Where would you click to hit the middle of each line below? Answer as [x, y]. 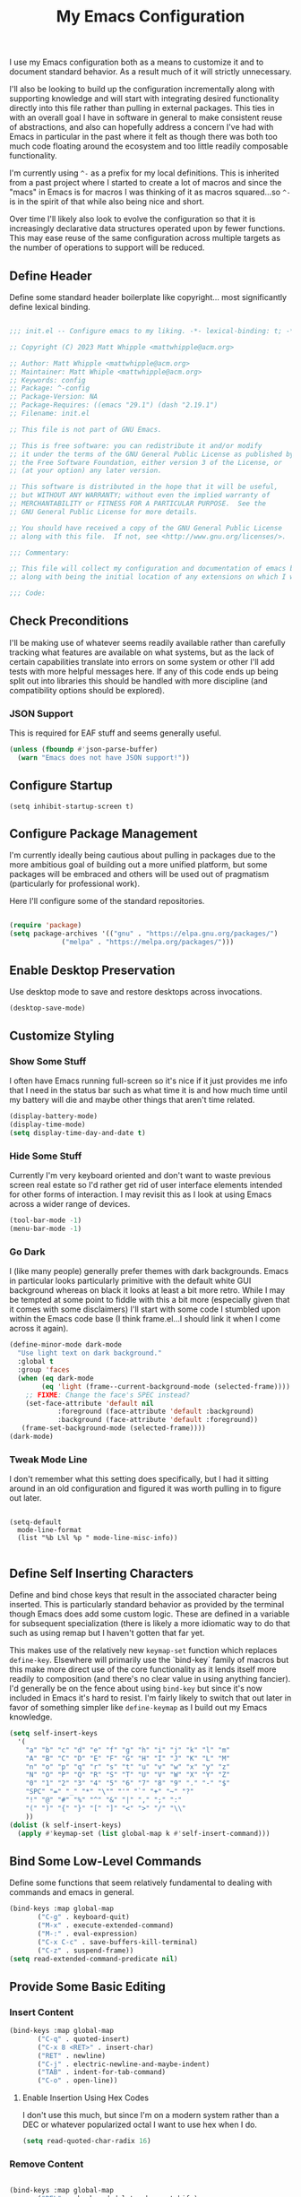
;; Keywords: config [48, 380]
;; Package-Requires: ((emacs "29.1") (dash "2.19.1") [114, 405]
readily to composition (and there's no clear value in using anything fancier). [150, 1679]
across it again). [39, 1329]
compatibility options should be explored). [87, 690]
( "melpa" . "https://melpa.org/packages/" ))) [148, 943]
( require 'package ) [46, 926]
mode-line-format [50, 1530]
